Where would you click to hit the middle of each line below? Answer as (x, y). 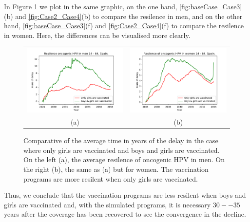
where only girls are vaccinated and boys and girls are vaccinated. (122, 150)
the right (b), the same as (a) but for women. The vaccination (116, 169)
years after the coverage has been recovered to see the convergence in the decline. (125, 214)
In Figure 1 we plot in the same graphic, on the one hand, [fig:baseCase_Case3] (123, 6)
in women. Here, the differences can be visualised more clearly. (97, 35)
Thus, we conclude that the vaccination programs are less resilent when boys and (125, 195)
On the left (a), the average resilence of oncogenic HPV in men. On (124, 159)
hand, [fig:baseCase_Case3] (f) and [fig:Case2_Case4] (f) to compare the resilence (124, 26)
